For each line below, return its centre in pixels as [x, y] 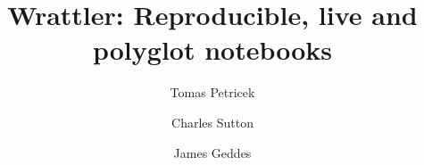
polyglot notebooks [212, 49]
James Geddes [212, 152]
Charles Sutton [212, 122]
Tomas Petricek [212, 92]
